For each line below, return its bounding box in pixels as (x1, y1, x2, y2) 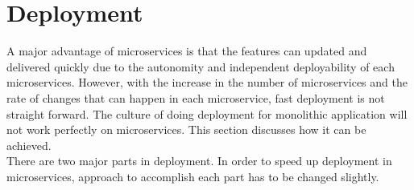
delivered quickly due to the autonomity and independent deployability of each (6, 58, 395, 75)
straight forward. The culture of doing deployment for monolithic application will (6, 105, 408, 122)
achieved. (6, 136, 52, 153)
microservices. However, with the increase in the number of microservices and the (6, 74, 408, 91)
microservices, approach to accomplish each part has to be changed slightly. (6, 168, 379, 184)
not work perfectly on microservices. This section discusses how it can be (6, 121, 366, 138)
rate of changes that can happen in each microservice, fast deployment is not (6, 89, 385, 106)
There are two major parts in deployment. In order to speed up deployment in (6, 152, 392, 169)
